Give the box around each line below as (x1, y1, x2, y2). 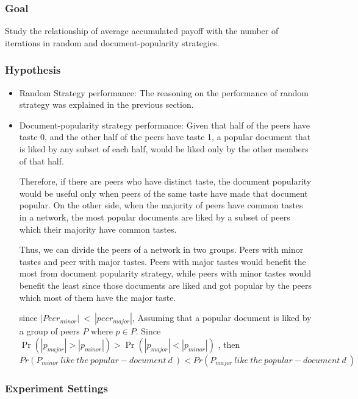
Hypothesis (5, 62, 61, 77)
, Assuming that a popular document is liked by (132, 311, 312, 324)
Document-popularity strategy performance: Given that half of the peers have (19, 118, 310, 131)
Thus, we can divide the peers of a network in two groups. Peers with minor (19, 243, 304, 256)
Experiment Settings (5, 380, 108, 395)
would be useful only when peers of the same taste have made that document (19, 186, 308, 199)
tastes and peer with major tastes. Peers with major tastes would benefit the (19, 255, 306, 267)
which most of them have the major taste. (19, 291, 176, 303)
